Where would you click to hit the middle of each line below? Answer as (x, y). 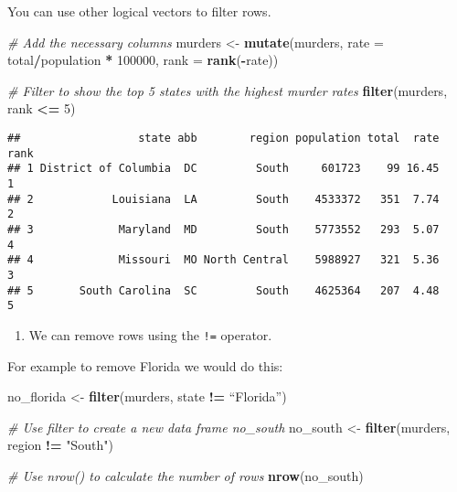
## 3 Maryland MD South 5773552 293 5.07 (223, 229)
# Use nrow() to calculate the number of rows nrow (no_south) (186, 475)
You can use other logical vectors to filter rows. (139, 11)
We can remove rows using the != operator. (150, 334)
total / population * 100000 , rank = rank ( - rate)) (143, 60)
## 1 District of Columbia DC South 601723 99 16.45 (223, 169)
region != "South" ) (60, 445)
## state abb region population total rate (223, 138)
